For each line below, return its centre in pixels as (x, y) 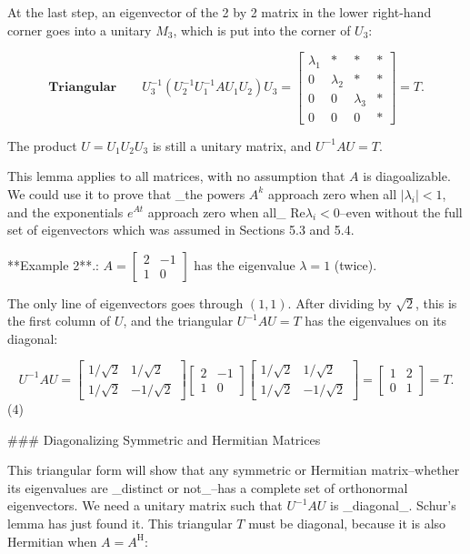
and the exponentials (65, 212)
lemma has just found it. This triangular (120, 524)
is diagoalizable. (407, 176)
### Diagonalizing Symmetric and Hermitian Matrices (164, 439)
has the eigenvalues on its (376, 321)
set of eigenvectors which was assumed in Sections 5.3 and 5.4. (181, 230)
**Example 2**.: (53, 264)
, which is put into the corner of (262, 30)
